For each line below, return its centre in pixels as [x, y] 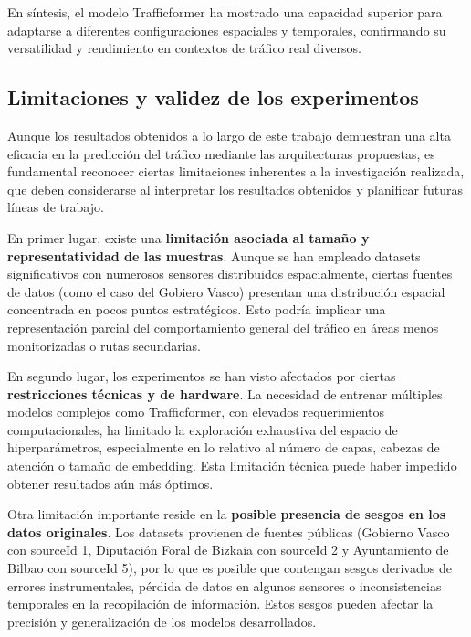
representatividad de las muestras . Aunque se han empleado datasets [214, 255]
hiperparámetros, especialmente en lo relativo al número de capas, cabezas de [224, 447]
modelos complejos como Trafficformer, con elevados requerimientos [196, 412]
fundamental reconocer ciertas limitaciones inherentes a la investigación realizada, [236, 171]
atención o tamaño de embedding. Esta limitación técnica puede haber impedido [232, 466]
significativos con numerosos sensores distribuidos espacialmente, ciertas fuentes [230, 274]
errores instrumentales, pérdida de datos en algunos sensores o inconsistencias [225, 585]
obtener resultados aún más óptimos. [110, 483]
